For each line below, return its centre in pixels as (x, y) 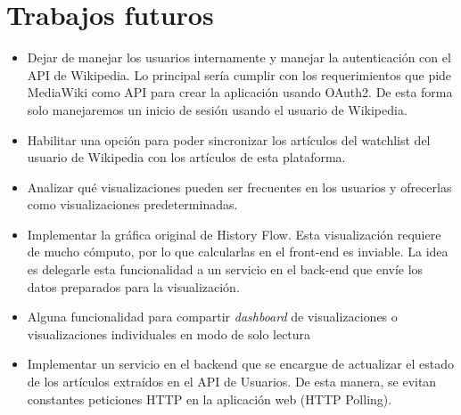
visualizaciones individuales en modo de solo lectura (169, 334)
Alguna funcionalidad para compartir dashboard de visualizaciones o (212, 317)
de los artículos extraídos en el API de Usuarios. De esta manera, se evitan (232, 382)
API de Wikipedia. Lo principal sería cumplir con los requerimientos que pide (239, 74)
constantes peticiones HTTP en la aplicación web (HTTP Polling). (210, 399)
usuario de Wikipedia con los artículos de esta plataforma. (186, 157)
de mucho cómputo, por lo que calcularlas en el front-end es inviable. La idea (238, 252)
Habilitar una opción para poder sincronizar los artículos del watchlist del (229, 139)
